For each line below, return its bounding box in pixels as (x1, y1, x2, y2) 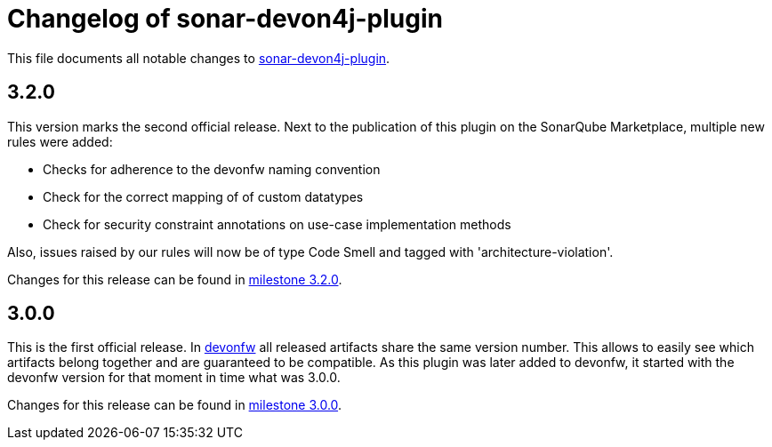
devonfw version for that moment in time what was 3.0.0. (7, 370, 341, 386)
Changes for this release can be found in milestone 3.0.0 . (7, 397, 342, 413)
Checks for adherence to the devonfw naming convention (43, 161, 381, 177)
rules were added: (7, 133, 113, 149)
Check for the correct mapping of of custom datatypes (43, 188, 364, 204)
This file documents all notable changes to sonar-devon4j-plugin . (7, 50, 390, 66)
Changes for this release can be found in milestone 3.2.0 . (7, 271, 342, 287)
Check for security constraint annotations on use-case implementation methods (43, 216, 511, 232)
